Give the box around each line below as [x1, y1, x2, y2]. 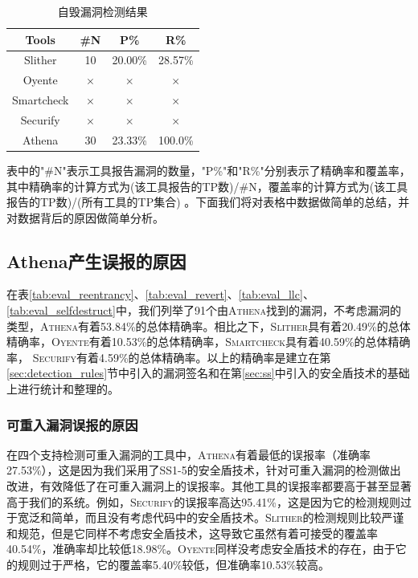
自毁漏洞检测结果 [57, 3, 148, 19]
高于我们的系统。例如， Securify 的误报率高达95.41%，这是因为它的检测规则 [6, 493, 400, 510]
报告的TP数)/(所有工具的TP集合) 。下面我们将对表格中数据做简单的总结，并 [6, 193, 410, 210]
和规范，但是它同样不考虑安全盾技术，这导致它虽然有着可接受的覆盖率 [6, 524, 378, 541]
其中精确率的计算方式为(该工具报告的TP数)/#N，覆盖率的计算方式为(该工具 [6, 177, 408, 194]
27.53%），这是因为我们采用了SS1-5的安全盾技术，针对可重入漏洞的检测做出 [6, 462, 401, 478]
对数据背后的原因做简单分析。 [6, 209, 164, 226]
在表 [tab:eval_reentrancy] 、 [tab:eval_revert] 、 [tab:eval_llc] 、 [6, 286, 314, 303]
